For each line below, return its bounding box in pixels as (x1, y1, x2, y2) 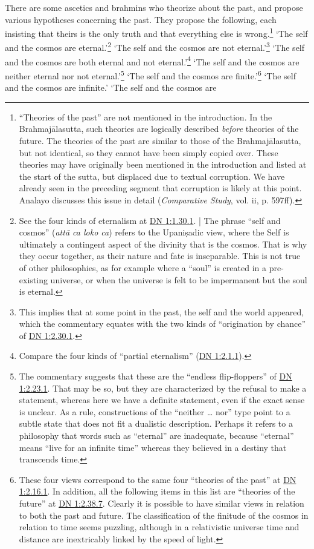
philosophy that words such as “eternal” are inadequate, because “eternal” (19, 429, 294, 442)
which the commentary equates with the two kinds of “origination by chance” (19, 317, 306, 330)
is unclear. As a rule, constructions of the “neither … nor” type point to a (19, 405, 290, 418)
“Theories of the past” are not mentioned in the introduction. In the (19, 110, 272, 123)
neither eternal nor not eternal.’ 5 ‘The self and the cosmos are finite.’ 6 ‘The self (5, 67, 296, 82)
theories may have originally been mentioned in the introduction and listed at (19, 158, 307, 171)
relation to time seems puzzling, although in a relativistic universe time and (19, 521, 300, 533)
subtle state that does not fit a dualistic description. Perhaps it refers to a (19, 417, 293, 430)
